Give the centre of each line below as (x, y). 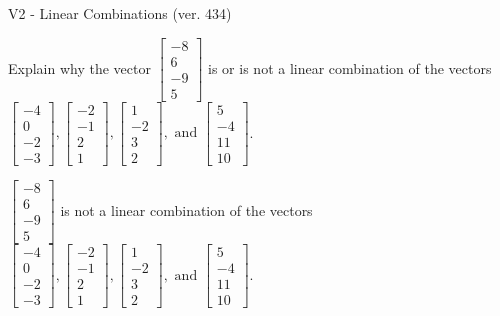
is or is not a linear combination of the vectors (350, 67)
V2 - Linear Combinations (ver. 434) (120, 13)
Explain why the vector (79, 67)
